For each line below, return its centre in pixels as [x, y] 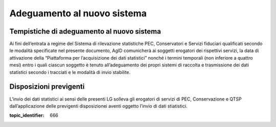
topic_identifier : [27, 115]
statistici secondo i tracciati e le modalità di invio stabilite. [70, 72]
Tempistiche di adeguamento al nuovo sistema [85, 31]
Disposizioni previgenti [47, 87]
